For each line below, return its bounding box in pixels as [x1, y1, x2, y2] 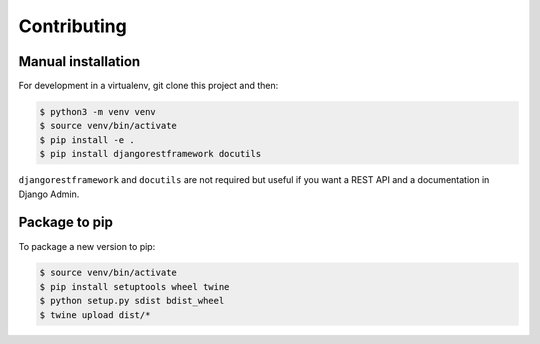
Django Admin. [18, 188, 80, 200]
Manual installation [18, 53, 141, 70]
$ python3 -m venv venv [39, 106, 157, 118]
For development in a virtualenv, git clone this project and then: [18, 80, 279, 92]
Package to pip [18, 214, 114, 231]
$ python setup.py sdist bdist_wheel [39, 295, 225, 307]
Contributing [18, 15, 127, 37]
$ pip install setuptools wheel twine [39, 281, 230, 292]
